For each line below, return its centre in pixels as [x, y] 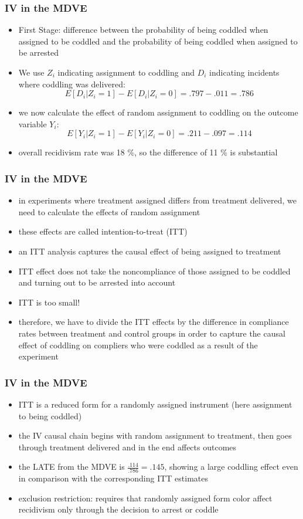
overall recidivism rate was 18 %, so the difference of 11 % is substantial [148, 152]
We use [31, 72]
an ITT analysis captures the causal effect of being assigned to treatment [150, 251]
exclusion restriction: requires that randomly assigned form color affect [145, 498]
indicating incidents [244, 72]
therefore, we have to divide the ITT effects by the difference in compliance [154, 322]
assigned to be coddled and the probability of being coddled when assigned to [158, 41]
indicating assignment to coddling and [126, 72]
